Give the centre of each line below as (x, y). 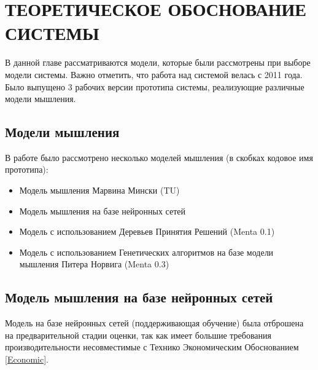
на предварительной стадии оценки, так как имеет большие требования (138, 335)
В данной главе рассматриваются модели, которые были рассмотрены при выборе (158, 62)
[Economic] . (27, 359)
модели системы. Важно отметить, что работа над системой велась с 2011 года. (154, 74)
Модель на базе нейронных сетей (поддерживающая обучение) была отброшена (154, 323)
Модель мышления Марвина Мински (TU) (99, 190)
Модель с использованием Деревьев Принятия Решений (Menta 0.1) (147, 231)
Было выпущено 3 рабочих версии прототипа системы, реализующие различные (155, 86)
